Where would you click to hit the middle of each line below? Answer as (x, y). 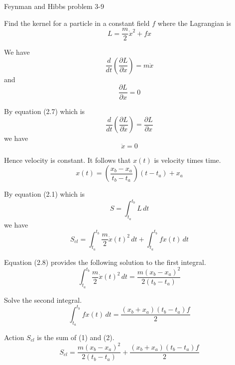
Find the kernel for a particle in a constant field (77, 23)
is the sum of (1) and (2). (76, 337)
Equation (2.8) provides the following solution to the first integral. (105, 262)
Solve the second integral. (43, 300)
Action (14, 337)
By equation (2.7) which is (45, 111)
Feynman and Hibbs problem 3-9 (54, 6)
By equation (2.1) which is (45, 194)
